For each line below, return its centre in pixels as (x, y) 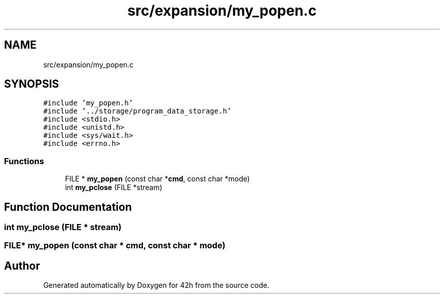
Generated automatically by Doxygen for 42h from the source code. (156, 285)
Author (22, 266)
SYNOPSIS (32, 84)
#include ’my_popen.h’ (88, 103)
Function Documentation (68, 207)
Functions (24, 161)
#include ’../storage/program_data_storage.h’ (137, 111)
